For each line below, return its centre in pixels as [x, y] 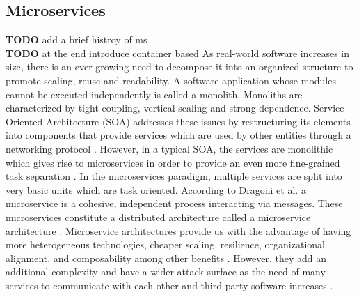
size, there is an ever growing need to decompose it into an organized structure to [179, 67]
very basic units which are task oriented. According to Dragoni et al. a [156, 189]
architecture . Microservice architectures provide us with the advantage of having [178, 230]
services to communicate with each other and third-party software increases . [169, 285]
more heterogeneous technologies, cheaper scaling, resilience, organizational [165, 244]
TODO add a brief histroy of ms [77, 39]
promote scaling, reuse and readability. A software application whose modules [171, 80]
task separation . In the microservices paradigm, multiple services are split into [174, 176]
